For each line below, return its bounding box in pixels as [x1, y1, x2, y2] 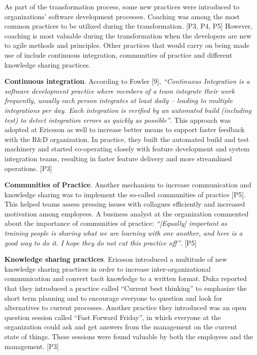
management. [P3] [4, 341, 59, 351]
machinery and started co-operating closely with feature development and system [4, 143, 250, 154]
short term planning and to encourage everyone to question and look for [4, 292, 222, 303]
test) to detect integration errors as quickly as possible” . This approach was [4, 114, 231, 125]
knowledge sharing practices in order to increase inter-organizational [4, 263, 211, 274]
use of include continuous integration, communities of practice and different [4, 49, 232, 60]
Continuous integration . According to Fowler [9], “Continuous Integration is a [4, 76, 250, 86]
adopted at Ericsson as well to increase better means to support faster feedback [4, 124, 245, 135]
